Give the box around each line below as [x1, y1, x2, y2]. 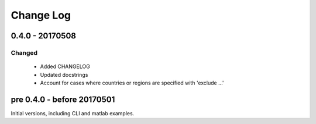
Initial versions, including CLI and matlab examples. [11, 109, 135, 116]
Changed [11, 48, 38, 56]
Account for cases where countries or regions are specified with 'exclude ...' [40, 79, 225, 86]
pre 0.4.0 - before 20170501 [11, 94, 115, 104]
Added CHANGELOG [40, 63, 90, 70]
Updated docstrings [40, 71, 88, 78]
